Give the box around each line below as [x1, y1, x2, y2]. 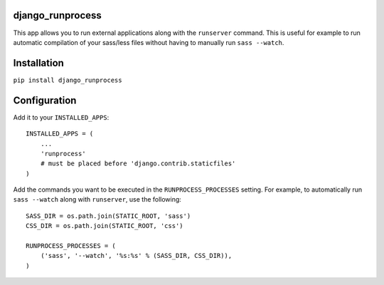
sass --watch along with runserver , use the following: [13, 195, 181, 204]
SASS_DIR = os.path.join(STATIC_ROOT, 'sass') [26, 212, 191, 220]
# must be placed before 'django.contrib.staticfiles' [40, 160, 236, 167]
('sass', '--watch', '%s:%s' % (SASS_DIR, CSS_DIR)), [40, 252, 233, 260]
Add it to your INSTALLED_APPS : [13, 113, 110, 121]
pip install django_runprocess [13, 76, 122, 84]
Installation [13, 57, 64, 69]
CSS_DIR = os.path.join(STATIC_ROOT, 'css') [26, 222, 184, 230]
